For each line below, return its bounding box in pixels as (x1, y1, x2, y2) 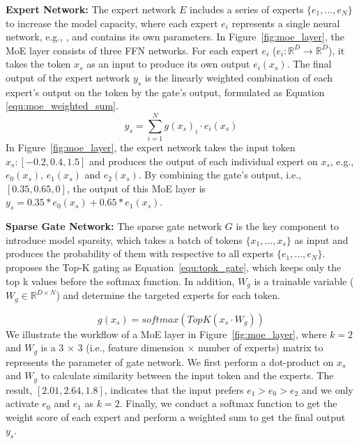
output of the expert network (6, 70, 130, 84)
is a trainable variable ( (254, 273, 354, 288)
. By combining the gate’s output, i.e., (138, 167, 301, 182)
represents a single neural (231, 15, 340, 30)
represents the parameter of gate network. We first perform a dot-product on (6, 354, 334, 369)
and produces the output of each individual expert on (89, 153, 318, 168)
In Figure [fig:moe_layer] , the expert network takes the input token (6, 140, 296, 155)
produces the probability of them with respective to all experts (6, 246, 274, 261)
